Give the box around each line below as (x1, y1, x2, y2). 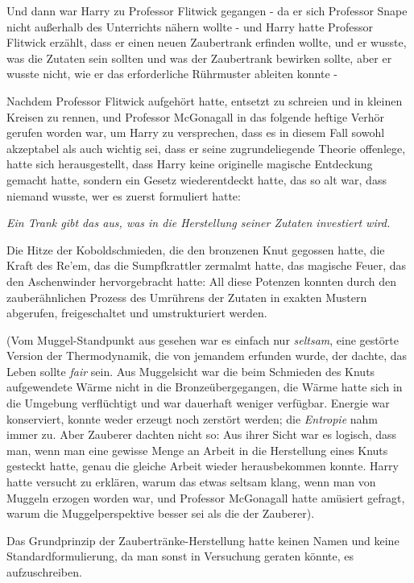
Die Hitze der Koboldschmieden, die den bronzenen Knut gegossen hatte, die (6, 241, 385, 258)
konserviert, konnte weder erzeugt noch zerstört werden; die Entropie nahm (6, 410, 378, 427)
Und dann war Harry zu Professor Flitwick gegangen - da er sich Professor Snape (6, 2, 408, 19)
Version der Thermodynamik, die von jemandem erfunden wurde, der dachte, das (6, 347, 408, 364)
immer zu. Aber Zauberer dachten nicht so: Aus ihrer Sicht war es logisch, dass (6, 426, 397, 443)
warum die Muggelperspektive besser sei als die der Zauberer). (6, 505, 315, 522)
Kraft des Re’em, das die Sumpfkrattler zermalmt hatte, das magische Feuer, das (6, 257, 406, 274)
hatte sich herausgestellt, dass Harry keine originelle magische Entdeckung (6, 155, 373, 172)
